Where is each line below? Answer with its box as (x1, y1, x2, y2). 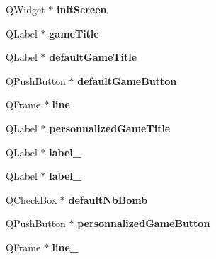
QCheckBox (6, 192, 57, 207)
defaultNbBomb (68, 192, 148, 207)
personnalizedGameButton (77, 216, 210, 231)
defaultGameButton (77, 73, 177, 88)
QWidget (6, 2, 45, 16)
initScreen (56, 2, 107, 16)
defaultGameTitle (49, 50, 137, 64)
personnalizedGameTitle (49, 120, 171, 135)
